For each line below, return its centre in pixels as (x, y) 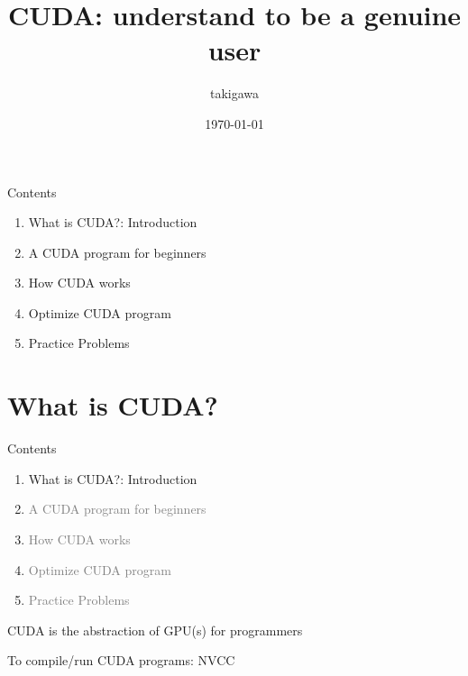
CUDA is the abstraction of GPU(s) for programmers (155, 630)
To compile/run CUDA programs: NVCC (121, 660)
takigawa (234, 93)
